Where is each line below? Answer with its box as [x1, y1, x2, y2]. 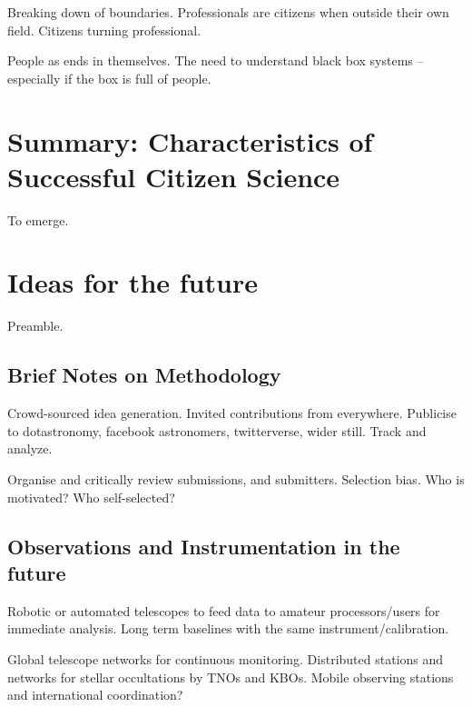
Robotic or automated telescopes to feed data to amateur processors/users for [7, 601, 440, 620]
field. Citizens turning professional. [7, 20, 202, 39]
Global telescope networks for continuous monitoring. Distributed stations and [7, 649, 444, 668]
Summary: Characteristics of [7, 122, 373, 159]
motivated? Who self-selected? [7, 487, 175, 506]
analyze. [7, 439, 53, 458]
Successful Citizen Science [7, 157, 340, 194]
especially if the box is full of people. [7, 68, 211, 87]
